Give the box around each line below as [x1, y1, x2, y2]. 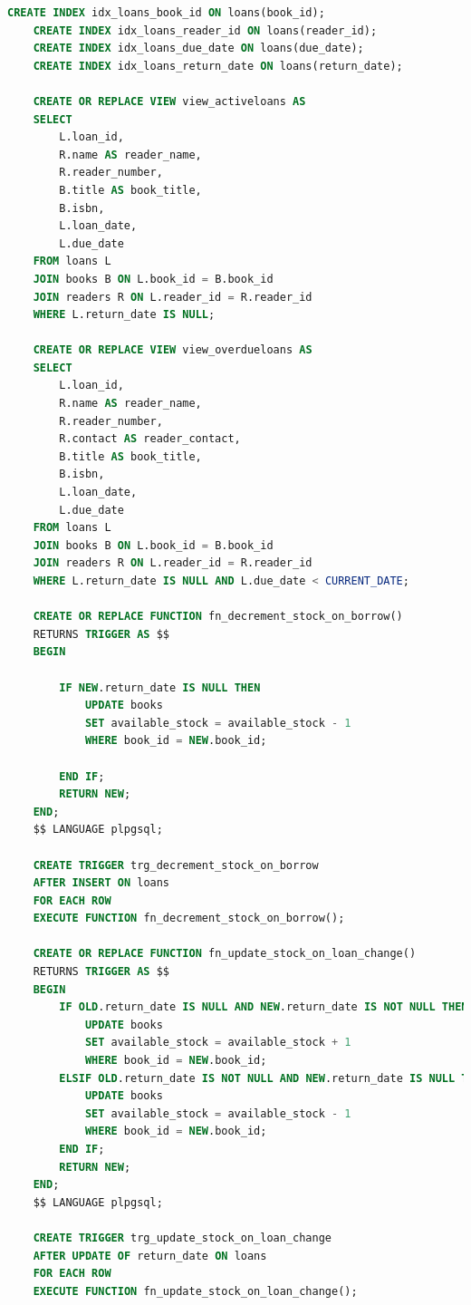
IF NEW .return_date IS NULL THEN [59, 681, 261, 694]
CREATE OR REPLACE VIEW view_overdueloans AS [33, 343, 312, 357]
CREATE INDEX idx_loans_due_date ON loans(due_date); [33, 42, 364, 55]
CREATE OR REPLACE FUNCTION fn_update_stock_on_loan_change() [33, 947, 417, 961]
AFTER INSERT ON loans [33, 876, 170, 890]
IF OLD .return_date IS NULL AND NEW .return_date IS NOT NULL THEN [59, 1000, 468, 1014]
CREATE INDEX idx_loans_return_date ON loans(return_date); [33, 59, 403, 72]
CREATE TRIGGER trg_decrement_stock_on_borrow [33, 858, 319, 872]
